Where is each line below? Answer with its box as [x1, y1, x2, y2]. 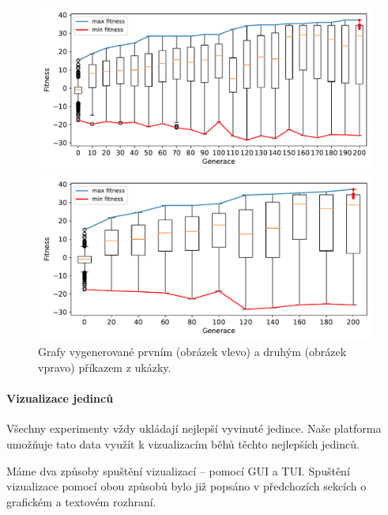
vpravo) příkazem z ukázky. [38, 358, 171, 375]
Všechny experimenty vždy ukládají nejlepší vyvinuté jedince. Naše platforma [6, 420, 382, 437]
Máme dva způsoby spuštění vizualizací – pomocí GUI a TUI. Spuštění [6, 462, 350, 479]
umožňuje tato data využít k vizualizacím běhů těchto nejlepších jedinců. [6, 435, 360, 452]
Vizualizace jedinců [6, 390, 114, 407]
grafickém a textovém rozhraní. [6, 493, 156, 509]
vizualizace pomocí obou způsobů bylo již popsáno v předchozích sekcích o [6, 478, 367, 494]
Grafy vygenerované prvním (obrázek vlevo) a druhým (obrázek [38, 343, 347, 360]
